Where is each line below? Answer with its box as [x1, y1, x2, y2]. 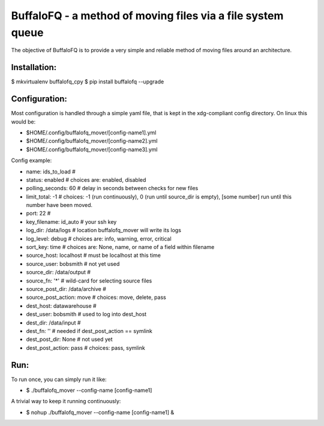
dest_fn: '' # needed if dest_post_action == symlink [26, 327, 153, 334]
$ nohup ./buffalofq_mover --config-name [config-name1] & [26, 409, 175, 416]
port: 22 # [26, 210, 51, 217]
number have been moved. [26, 202, 93, 209]
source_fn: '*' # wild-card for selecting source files [26, 277, 152, 284]
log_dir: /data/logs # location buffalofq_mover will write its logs [26, 227, 181, 234]
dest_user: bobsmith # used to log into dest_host [26, 311, 147, 318]
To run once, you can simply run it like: [11, 376, 107, 383]
